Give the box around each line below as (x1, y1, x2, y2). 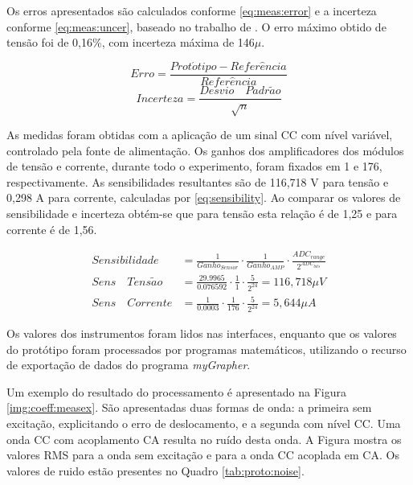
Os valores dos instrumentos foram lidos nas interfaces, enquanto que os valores (6, 325, 397, 342)
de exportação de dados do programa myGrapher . (6, 356, 251, 373)
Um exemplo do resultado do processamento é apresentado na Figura (6, 383, 346, 400)
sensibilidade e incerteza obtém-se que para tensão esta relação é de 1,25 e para (6, 205, 398, 222)
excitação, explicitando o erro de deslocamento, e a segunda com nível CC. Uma (6, 415, 401, 432)
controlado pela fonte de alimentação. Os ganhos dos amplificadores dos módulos (6, 142, 404, 158)
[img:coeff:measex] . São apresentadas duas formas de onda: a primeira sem (6, 399, 372, 416)
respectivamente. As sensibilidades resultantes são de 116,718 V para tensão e (6, 173, 389, 190)
